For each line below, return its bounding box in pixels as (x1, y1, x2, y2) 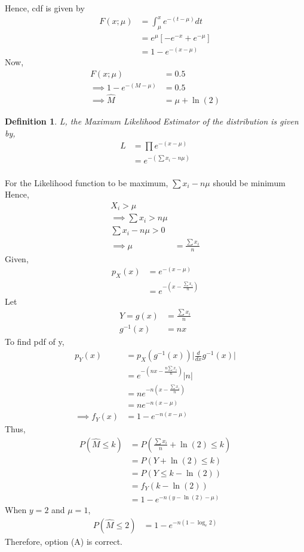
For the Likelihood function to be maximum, (5, 176, 168, 189)
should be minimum (213, 176, 285, 189)
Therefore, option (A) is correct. (5, 535, 123, 547)
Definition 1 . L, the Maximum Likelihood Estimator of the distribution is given (5, 114, 299, 127)
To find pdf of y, (5, 335, 65, 348)
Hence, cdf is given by (5, 2, 85, 14)
